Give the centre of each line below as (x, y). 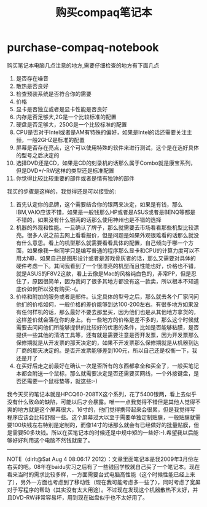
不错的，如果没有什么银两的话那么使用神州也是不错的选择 (88, 219)
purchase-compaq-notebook (83, 48)
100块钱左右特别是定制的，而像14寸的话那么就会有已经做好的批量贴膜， (103, 425)
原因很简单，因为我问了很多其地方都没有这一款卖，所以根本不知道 (115, 281)
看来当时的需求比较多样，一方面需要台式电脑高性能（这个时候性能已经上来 (101, 474)
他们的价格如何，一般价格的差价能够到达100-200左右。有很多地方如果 (105, 304)
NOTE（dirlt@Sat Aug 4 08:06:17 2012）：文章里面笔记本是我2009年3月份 (100, 459)
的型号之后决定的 (37, 155)
